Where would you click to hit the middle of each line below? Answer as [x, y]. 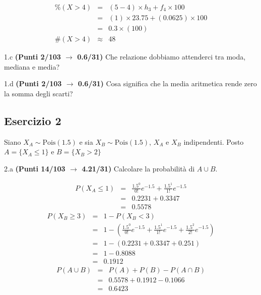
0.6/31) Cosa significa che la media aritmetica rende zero [167, 83]
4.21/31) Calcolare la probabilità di [138, 168]
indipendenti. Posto [214, 141]
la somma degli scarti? [39, 93]
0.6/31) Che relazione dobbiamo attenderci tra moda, [161, 57]
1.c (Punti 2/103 [32, 57]
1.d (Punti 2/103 [33, 83]
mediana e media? [32, 66]
